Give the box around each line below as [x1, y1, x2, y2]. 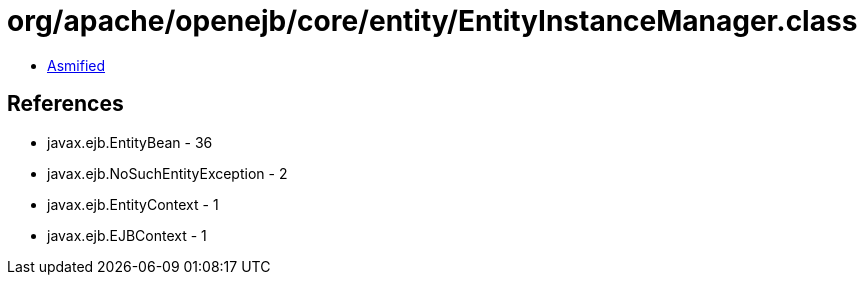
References [7, 91, 124, 117]
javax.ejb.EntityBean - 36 [47, 133, 213, 151]
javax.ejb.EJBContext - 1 [47, 226, 207, 244]
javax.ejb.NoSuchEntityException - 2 [47, 164, 288, 182]
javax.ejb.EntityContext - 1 [47, 195, 219, 213]
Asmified [47, 56, 106, 74]
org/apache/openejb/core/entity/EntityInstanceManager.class [7, 4, 858, 38]
